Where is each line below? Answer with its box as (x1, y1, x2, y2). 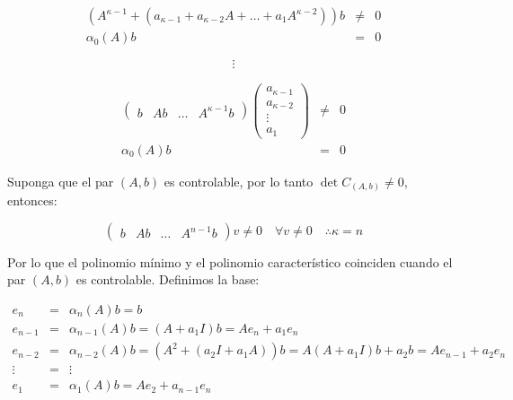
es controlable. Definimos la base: (75, 270, 260, 289)
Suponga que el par (7, 171, 114, 190)
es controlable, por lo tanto (164, 171, 314, 190)
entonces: (7, 191, 57, 210)
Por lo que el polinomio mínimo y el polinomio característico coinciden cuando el (7, 252, 453, 271)
